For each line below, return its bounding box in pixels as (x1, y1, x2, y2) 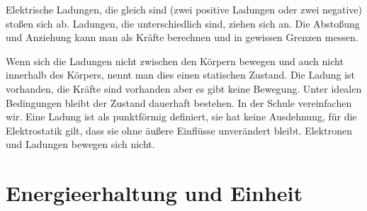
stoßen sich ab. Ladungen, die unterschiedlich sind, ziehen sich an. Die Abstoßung (6, 16, 360, 30)
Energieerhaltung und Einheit (6, 178, 303, 207)
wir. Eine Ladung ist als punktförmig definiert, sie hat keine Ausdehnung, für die (6, 109, 357, 124)
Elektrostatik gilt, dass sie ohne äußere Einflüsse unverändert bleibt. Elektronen (6, 122, 352, 137)
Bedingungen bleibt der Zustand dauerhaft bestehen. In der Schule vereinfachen (6, 95, 352, 110)
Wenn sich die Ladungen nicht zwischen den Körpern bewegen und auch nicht (6, 53, 344, 68)
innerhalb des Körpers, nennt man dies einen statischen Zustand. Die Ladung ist (6, 67, 356, 82)
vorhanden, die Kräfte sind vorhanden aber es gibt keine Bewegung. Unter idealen (6, 81, 362, 96)
